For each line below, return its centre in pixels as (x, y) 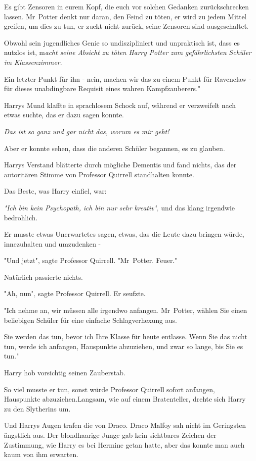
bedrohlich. (21, 217)
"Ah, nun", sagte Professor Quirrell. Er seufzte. (75, 293)
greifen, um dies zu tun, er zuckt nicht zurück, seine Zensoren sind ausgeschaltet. (127, 26)
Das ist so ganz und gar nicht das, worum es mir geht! (87, 131)
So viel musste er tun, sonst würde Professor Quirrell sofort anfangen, (109, 389)
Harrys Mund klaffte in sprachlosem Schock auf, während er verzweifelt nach (120, 105)
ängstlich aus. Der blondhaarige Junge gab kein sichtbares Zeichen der (110, 435)
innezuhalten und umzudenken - (53, 243)
